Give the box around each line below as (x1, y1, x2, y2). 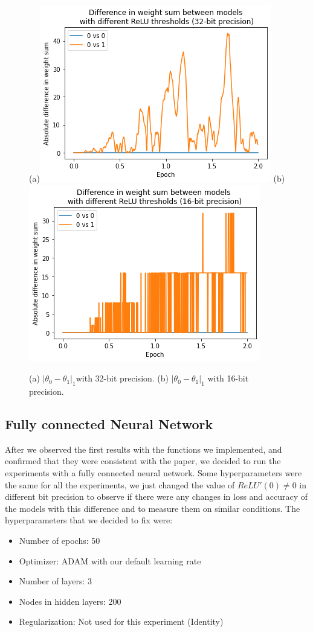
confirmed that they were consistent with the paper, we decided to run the (5, 455, 281, 467)
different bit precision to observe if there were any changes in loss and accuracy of (5, 490, 308, 503)
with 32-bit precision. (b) (76, 372, 169, 385)
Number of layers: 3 (19, 575, 92, 587)
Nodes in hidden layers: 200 (19, 595, 121, 607)
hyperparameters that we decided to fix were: (5, 514, 173, 526)
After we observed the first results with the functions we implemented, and (5, 442, 282, 455)
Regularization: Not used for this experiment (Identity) (19, 615, 224, 628)
